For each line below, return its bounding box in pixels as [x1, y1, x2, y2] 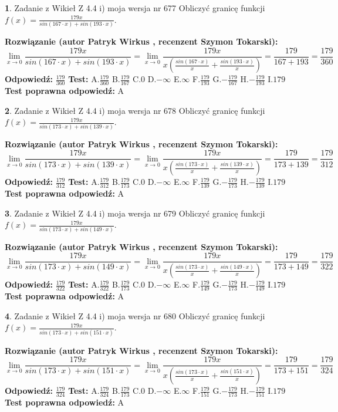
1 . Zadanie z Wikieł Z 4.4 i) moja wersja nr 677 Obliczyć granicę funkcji [5, 2, 265, 13]
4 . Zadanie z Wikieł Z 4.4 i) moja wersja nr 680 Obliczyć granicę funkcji [5, 309, 265, 322]
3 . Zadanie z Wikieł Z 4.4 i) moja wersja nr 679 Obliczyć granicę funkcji [5, 207, 265, 219]
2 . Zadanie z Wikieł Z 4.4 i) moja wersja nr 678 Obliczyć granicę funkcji [5, 104, 265, 116]
